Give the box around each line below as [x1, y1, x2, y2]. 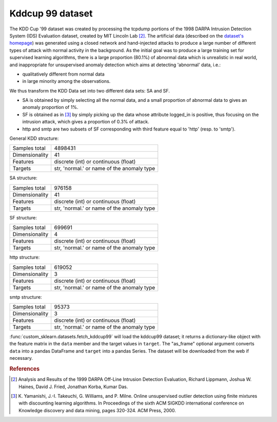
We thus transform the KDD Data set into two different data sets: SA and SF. [9, 87, 170, 94]
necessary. [9, 355, 33, 361]
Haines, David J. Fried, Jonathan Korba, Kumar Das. [18, 383, 128, 390]
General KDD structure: [9, 135, 59, 141]
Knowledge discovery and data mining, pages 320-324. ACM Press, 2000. [18, 407, 176, 413]
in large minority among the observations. [22, 78, 111, 84]
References [9, 365, 40, 372]
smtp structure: [9, 293, 42, 300]
